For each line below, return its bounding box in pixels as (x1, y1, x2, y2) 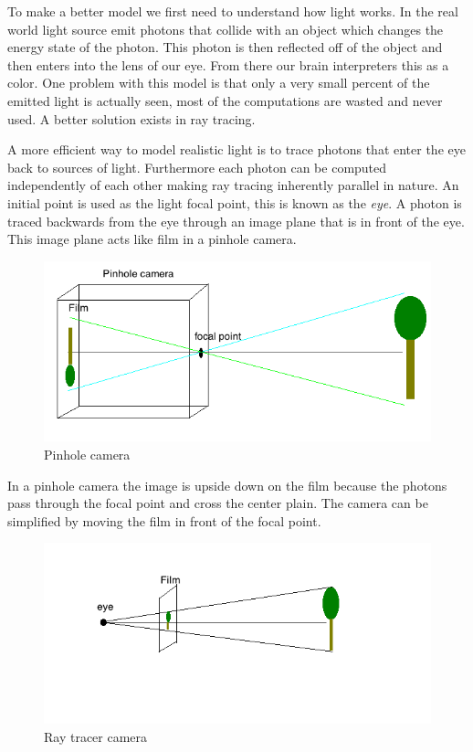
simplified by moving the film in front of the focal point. (7, 511, 321, 530)
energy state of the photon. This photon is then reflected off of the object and (7, 37, 443, 57)
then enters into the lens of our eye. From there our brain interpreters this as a (7, 55, 449, 74)
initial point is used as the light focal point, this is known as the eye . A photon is (7, 193, 462, 212)
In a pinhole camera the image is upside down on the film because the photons (7, 475, 447, 494)
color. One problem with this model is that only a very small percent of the (7, 73, 430, 92)
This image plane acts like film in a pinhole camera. (7, 229, 297, 249)
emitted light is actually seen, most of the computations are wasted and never (7, 90, 443, 110)
